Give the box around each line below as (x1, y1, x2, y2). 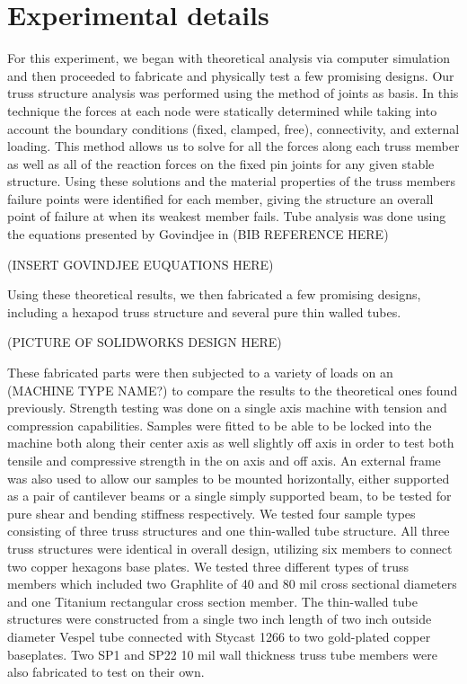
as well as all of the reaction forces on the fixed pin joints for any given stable (7, 154, 435, 173)
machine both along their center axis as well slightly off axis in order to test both (7, 433, 454, 452)
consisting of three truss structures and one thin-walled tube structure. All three (7, 521, 450, 540)
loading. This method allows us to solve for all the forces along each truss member (7, 137, 460, 155)
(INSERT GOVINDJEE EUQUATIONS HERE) (7, 254, 274, 273)
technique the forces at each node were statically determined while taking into (7, 101, 437, 120)
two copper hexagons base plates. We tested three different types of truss (7, 556, 410, 575)
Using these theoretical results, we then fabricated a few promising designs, (7, 285, 421, 304)
